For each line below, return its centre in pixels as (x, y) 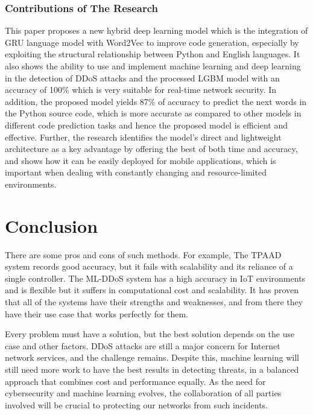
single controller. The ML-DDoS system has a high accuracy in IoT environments (155, 278)
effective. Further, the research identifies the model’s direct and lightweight (143, 137)
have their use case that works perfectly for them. (97, 313)
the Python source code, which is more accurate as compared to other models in (153, 113)
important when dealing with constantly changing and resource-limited (136, 172)
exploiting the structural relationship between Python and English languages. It (153, 54)
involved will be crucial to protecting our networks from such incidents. (136, 404)
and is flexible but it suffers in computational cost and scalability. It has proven (152, 290)
